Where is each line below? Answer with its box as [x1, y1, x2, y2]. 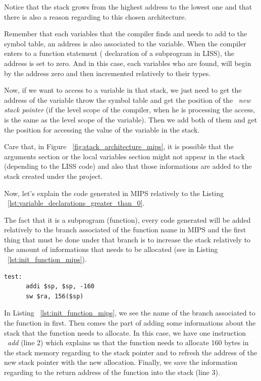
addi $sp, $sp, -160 [25, 283, 94, 290]
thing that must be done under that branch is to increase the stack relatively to [4, 234, 251, 244]
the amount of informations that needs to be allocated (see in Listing [4, 244, 218, 255]
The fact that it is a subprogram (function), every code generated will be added [4, 214, 251, 225]
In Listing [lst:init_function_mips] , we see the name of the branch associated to [4, 307, 255, 318]
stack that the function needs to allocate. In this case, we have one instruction [4, 327, 246, 338]
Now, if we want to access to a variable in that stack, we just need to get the [4, 85, 242, 95]
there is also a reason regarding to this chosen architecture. [4, 11, 187, 22]
